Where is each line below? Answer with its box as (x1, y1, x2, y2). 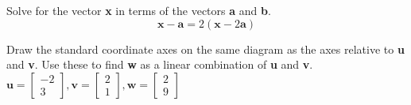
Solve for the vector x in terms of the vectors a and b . (6, 2, 271, 18)
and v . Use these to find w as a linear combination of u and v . (6, 56, 313, 73)
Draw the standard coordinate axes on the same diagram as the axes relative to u (6, 40, 405, 57)
